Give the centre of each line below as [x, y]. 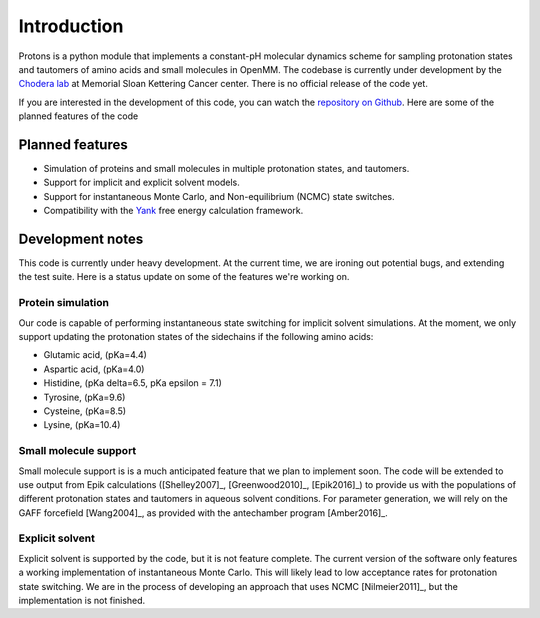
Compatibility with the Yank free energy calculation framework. [173, 211]
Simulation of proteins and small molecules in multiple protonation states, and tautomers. [226, 169]
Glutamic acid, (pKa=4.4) [95, 355]
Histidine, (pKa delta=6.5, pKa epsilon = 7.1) [132, 383]
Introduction [71, 26]
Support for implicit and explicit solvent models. [141, 182]
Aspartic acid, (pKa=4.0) [94, 369]
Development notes [81, 239]
